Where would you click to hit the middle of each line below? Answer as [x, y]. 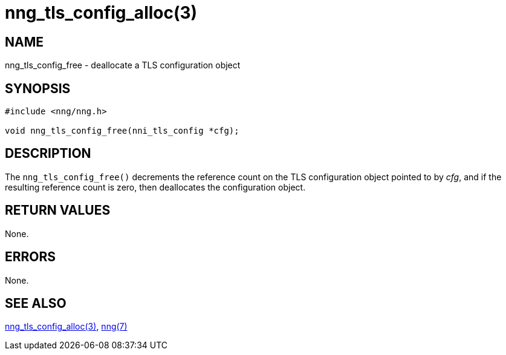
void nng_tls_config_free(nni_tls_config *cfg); [122, 131]
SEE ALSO [36, 303]
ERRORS [31, 257]
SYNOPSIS [38, 88]
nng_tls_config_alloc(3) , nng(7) [66, 327]
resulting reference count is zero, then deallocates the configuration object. [155, 187]
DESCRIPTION [48, 154]
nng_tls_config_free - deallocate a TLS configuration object [123, 65]
